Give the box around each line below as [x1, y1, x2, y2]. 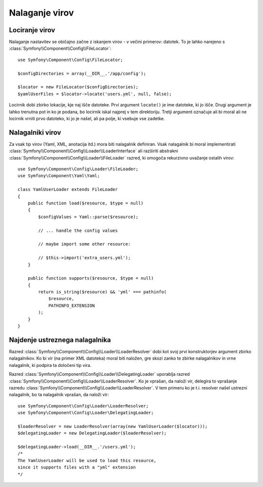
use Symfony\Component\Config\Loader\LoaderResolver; [18, 403, 149, 408]
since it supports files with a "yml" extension [18, 465, 136, 470]
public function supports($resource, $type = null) [27, 276, 154, 281]
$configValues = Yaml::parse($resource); [38, 214, 139, 220]
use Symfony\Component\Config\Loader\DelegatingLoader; [18, 410, 154, 416]
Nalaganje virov [9, 7, 74, 18]
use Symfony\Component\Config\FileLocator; [18, 57, 123, 62]
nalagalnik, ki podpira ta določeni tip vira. [9, 362, 92, 368]
